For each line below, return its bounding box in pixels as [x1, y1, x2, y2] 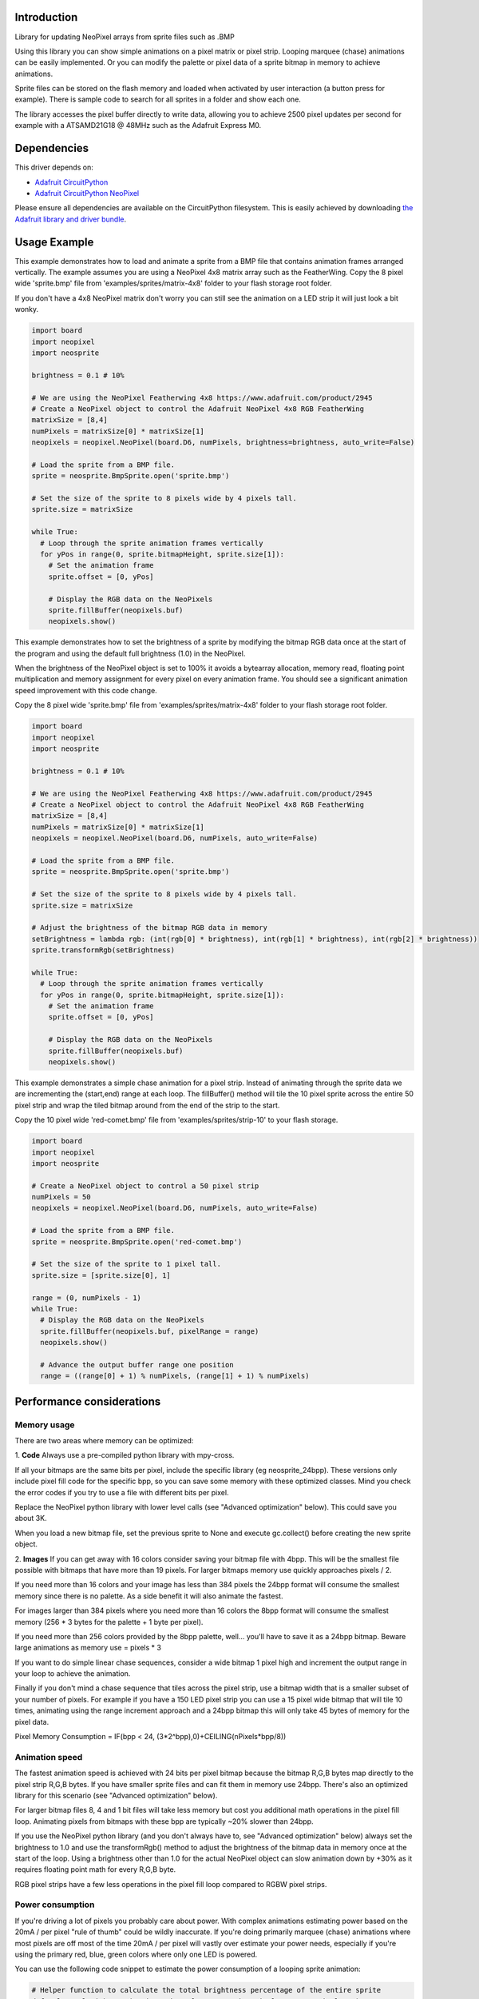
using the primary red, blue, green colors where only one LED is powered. [14, 1949, 258, 1959]
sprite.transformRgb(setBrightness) [31, 946, 176, 955]
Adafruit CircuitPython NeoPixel [34, 188, 140, 198]
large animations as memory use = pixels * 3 [14, 1643, 161, 1653]
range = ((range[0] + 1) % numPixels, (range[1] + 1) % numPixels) [40, 1371, 310, 1381]
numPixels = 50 [31, 1192, 91, 1202]
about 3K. [14, 1514, 47, 1523]
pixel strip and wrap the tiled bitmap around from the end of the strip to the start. [14, 1100, 280, 1110]
